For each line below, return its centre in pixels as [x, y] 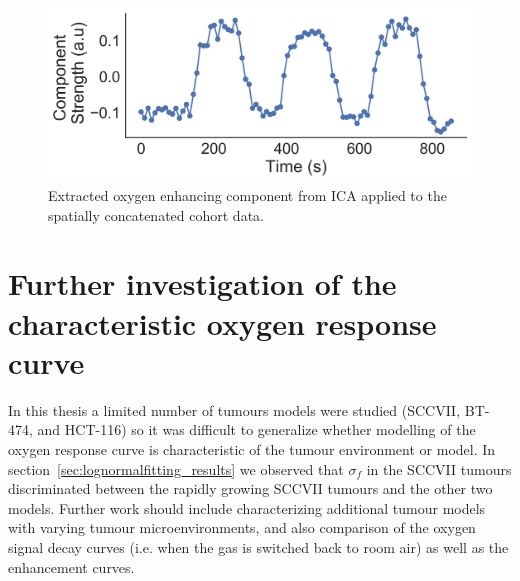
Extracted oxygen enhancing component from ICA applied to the [247, 195]
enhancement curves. [71, 566]
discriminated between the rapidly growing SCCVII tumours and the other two [250, 488]
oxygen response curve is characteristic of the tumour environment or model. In [252, 448]
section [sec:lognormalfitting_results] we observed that [176, 468]
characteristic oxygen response [222, 322]
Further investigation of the [202, 283]
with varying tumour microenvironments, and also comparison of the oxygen [242, 527]
